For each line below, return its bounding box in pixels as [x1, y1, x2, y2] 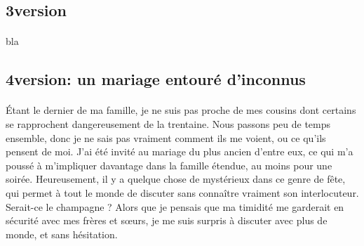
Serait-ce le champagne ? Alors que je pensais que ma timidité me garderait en [6, 199, 344, 214]
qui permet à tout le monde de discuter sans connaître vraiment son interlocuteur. [6, 185, 359, 200]
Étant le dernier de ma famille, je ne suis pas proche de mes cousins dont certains [6, 103, 356, 117]
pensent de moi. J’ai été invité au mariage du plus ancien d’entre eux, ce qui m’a [6, 144, 353, 159]
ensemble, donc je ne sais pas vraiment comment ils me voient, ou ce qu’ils [6, 130, 326, 145]
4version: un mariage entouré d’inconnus [6, 68, 306, 90]
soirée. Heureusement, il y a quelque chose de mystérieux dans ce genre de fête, [6, 171, 346, 186]
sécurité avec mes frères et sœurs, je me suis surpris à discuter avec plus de [6, 213, 328, 228]
